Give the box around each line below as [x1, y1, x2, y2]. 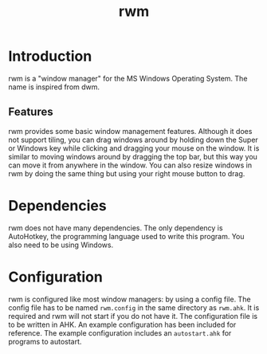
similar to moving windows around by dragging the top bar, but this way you [8, 151, 257, 161]
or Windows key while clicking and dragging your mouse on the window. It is [8, 143, 260, 153]
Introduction [8, 47, 92, 65]
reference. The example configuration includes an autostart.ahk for [8, 328, 232, 337]
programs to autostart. [8, 336, 82, 346]
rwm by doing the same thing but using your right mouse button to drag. [8, 168, 245, 178]
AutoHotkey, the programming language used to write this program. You [8, 231, 245, 241]
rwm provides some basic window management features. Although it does [8, 126, 253, 136]
